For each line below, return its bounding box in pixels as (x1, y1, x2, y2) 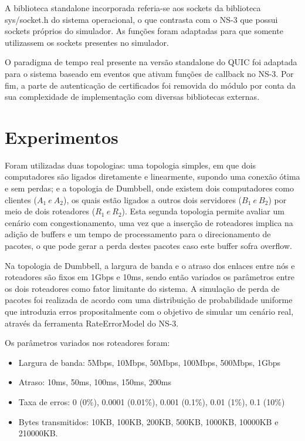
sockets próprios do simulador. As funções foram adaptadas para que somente (5, 25, 283, 37)
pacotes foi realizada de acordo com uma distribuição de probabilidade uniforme (5, 294, 293, 306)
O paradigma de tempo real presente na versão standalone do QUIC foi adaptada (5, 56, 297, 68)
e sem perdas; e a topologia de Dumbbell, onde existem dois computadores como (5, 182, 294, 194)
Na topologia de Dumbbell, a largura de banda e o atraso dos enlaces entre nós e (5, 259, 295, 271)
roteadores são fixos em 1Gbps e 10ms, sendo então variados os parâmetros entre (5, 271, 295, 283)
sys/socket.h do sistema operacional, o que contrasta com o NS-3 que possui (5, 13, 278, 25)
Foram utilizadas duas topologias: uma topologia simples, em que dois (5, 159, 256, 171)
